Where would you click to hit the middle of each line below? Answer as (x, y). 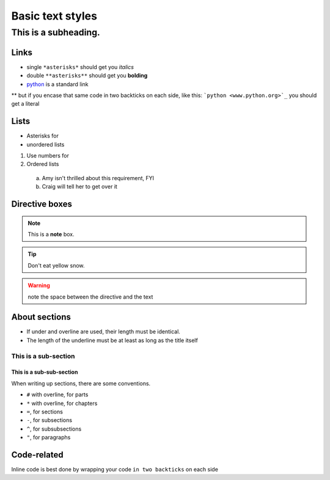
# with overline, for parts (57, 395)
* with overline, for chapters (62, 403)
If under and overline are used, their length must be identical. (103, 332)
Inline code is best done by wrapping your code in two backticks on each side (115, 469)
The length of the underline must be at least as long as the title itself (112, 340)
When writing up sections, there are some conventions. (81, 383)
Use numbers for (48, 155)
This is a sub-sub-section (45, 372)
